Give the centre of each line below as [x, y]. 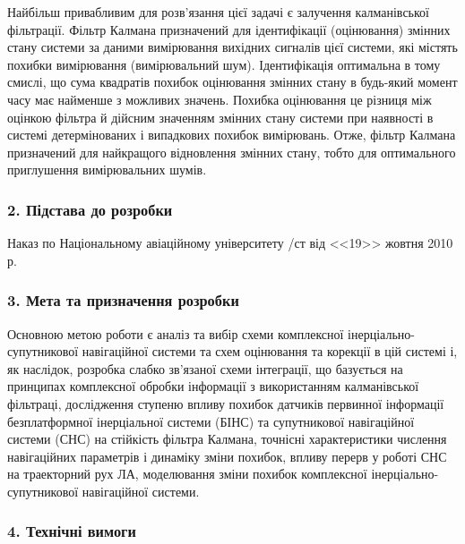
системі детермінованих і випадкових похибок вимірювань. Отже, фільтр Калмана [232, 135]
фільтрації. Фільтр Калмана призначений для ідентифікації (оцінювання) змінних [229, 29]
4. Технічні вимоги [72, 531]
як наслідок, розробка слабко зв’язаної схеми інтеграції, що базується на [205, 368]
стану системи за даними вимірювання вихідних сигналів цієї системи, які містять [232, 47]
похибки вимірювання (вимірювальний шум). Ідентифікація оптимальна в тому [224, 64]
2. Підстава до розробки [90, 209]
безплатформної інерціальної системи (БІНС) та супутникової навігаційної [211, 421]
